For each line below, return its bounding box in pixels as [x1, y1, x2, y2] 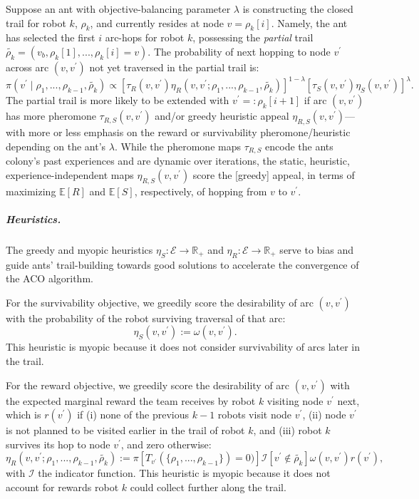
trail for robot [6, 15, 66, 30]
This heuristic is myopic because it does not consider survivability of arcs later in [6, 339, 361, 354]
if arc [304, 93, 327, 108]
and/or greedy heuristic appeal [155, 108, 289, 123]
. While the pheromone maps [114, 138, 241, 153]
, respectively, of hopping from [134, 183, 267, 198]
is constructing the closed [242, 1, 353, 16]
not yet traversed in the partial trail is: [89, 59, 259, 74]
